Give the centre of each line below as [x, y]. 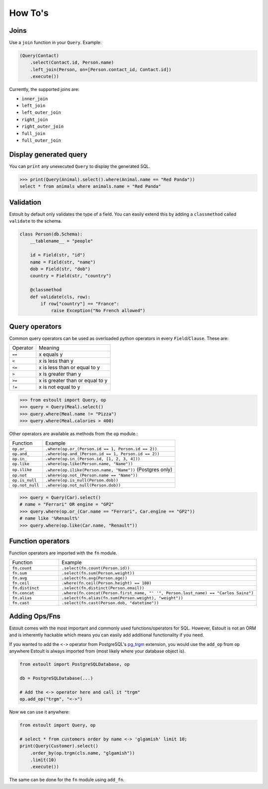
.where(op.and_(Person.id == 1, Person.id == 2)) [102, 454]
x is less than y [56, 361]
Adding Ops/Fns [35, 616]
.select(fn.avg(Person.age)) [94, 578]
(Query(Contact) [39, 56]
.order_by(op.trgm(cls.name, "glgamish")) [82, 753]
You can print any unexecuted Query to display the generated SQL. [80, 166]
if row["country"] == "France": [80, 304]
